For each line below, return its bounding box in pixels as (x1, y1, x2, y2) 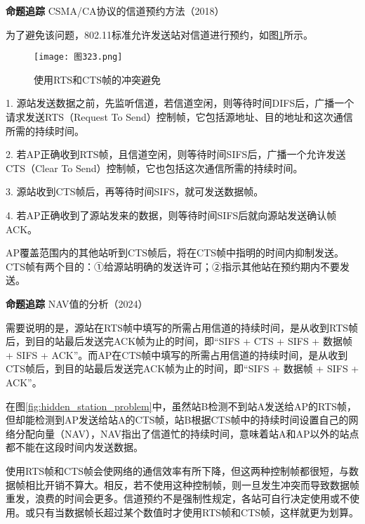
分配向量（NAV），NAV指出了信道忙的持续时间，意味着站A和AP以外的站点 (15, 426, 359, 440)
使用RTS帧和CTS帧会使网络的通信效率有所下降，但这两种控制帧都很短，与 (6, 463, 350, 478)
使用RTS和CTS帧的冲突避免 (34, 72, 161, 86)
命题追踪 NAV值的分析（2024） (6, 296, 148, 310)
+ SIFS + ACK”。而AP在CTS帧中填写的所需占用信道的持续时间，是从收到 (6, 347, 348, 362)
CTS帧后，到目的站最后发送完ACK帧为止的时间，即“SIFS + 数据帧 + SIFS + (6, 361, 359, 376)
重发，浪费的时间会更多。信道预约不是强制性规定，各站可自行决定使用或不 (6, 491, 350, 506)
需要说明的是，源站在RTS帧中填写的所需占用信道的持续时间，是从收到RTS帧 (6, 320, 359, 334)
